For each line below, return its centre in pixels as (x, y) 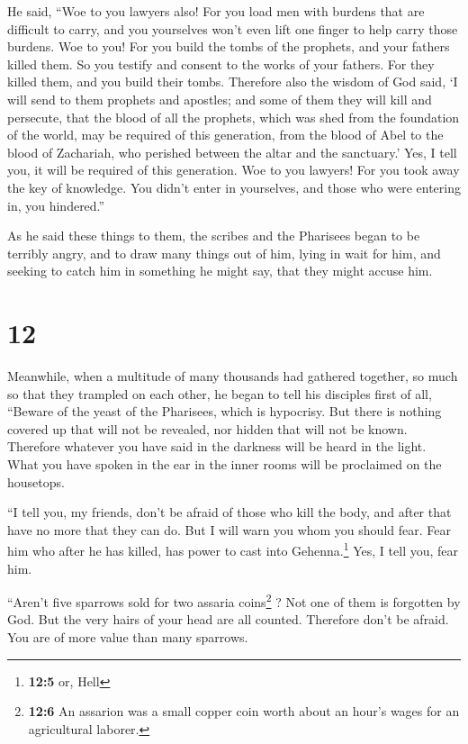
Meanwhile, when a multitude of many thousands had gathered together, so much (233, 376)
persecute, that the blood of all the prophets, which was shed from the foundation (234, 117)
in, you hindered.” (56, 205)
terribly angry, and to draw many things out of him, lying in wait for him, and (224, 253)
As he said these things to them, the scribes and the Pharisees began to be (214, 236)
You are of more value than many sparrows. (128, 637)
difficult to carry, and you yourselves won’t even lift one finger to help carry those (233, 28)
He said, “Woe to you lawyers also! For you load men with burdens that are (216, 11)
